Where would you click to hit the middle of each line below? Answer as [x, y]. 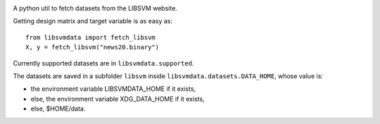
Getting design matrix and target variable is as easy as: [93, 21]
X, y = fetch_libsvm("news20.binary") [93, 47]
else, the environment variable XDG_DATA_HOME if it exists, [118, 99]
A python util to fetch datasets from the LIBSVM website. [95, 8]
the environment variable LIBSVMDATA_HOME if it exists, [113, 89]
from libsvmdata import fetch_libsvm [91, 37]
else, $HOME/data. [58, 108]
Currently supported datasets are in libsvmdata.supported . [103, 63]
